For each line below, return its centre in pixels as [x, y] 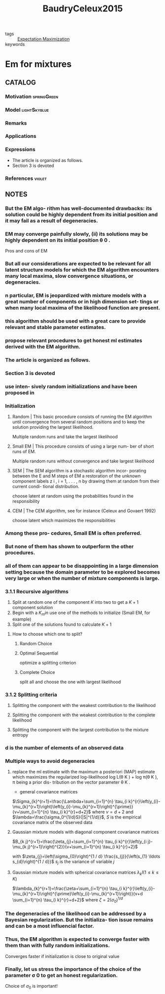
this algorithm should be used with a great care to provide [76, 321]
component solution [33, 608]
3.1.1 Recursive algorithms [37, 591]
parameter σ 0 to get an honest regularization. [62, 975]
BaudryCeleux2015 [83, 9]
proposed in [20, 392]
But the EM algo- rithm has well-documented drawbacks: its [79, 208]
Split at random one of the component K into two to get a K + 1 [75, 602]
